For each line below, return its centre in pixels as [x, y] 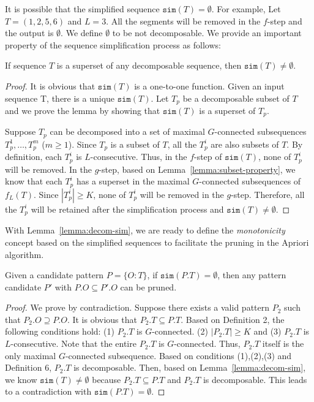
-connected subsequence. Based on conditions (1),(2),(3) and [178, 355]
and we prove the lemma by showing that [83, 111]
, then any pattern [252, 275]
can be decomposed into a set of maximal [127, 131]
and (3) [267, 331]
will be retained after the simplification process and [127, 209]
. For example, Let [246, 9]
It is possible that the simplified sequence [82, 9]
